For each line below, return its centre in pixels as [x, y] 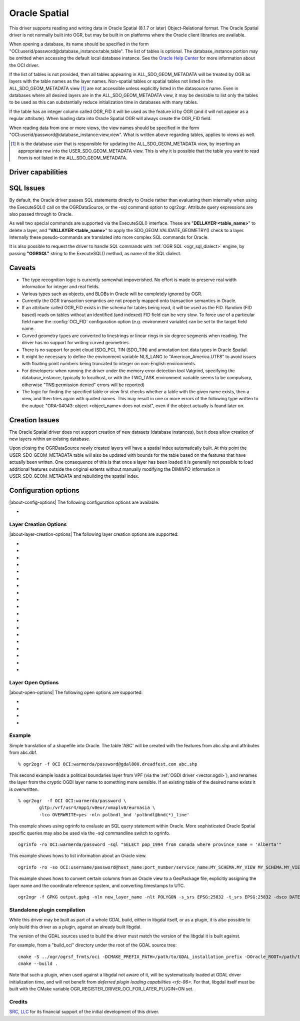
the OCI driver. [24, 65]
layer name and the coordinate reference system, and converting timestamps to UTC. [97, 885]
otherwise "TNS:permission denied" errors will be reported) [83, 385]
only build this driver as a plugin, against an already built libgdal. [75, 927]
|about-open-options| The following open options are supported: [76, 692]
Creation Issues [34, 420]
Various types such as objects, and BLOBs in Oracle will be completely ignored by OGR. [112, 294]
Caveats [22, 268]
